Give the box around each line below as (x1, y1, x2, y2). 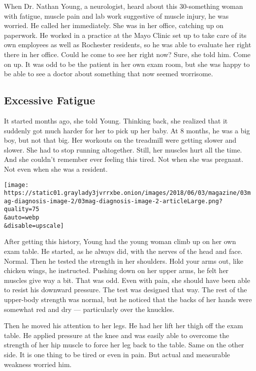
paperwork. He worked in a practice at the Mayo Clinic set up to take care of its (4, 30, 247, 40)
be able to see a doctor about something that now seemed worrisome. (4, 68, 213, 79)
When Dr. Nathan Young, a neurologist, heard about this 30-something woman (4, 1, 243, 11)
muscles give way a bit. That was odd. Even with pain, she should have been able (4, 275, 250, 285)
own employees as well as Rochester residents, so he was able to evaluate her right (4, 39, 252, 50)
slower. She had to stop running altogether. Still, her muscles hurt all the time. (4, 144, 242, 155)
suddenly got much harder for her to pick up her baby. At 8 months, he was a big (4, 125, 250, 135)
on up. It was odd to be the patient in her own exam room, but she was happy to (4, 59, 250, 69)
